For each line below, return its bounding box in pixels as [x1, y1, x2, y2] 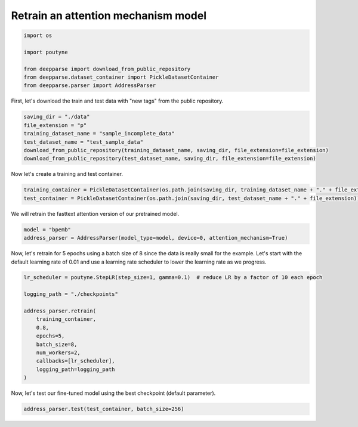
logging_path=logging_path [36, 366, 116, 373]
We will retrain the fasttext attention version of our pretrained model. [11, 210, 180, 217]
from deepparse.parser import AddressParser [23, 82, 156, 89]
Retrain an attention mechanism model [11, 9, 207, 22]
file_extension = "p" [23, 122, 87, 128]
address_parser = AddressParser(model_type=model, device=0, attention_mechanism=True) [23, 234, 288, 242]
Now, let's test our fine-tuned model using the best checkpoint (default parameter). [11, 389, 216, 397]
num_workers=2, [36, 349, 81, 356]
